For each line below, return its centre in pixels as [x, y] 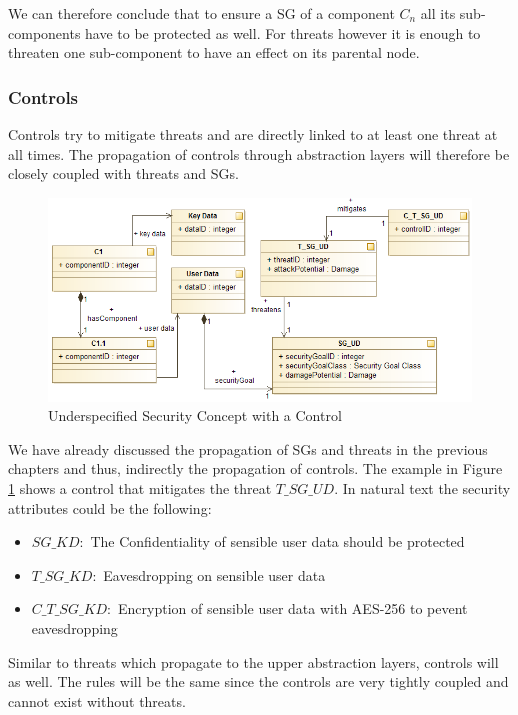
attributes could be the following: [110, 507]
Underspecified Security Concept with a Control [195, 415]
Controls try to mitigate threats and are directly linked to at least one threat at [253, 134]
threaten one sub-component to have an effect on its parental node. [214, 52]
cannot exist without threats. [97, 700]
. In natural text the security [422, 488]
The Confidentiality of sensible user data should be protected [277, 541]
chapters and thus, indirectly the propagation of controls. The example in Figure [255, 468]
